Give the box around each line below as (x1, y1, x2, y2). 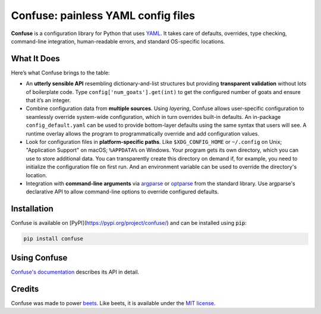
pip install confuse (23, 235, 83, 242)
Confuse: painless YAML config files (11, 9, 196, 22)
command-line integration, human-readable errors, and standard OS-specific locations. (11, 37, 225, 45)
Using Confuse (11, 253, 68, 263)
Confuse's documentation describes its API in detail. (11, 268, 140, 275)
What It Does (11, 54, 60, 64)
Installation (11, 204, 53, 214)
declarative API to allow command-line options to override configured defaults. (26, 188, 219, 196)
